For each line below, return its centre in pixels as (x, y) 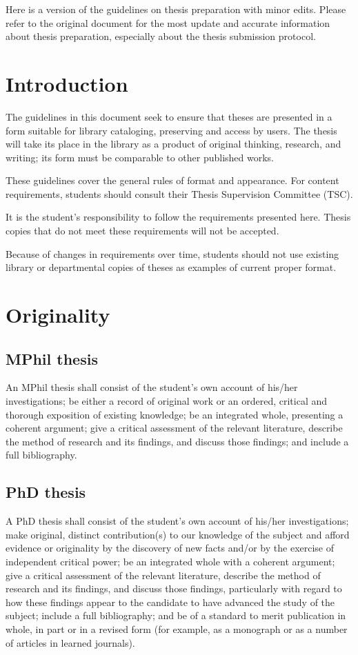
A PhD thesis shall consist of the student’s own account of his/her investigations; (177, 521)
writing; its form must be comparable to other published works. (140, 157)
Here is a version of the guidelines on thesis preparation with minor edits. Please (176, 9)
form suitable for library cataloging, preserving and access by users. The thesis (171, 130)
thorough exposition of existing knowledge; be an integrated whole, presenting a (175, 414)
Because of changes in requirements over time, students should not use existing (172, 253)
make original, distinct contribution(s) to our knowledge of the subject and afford (178, 534)
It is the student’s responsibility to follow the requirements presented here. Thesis (178, 217)
